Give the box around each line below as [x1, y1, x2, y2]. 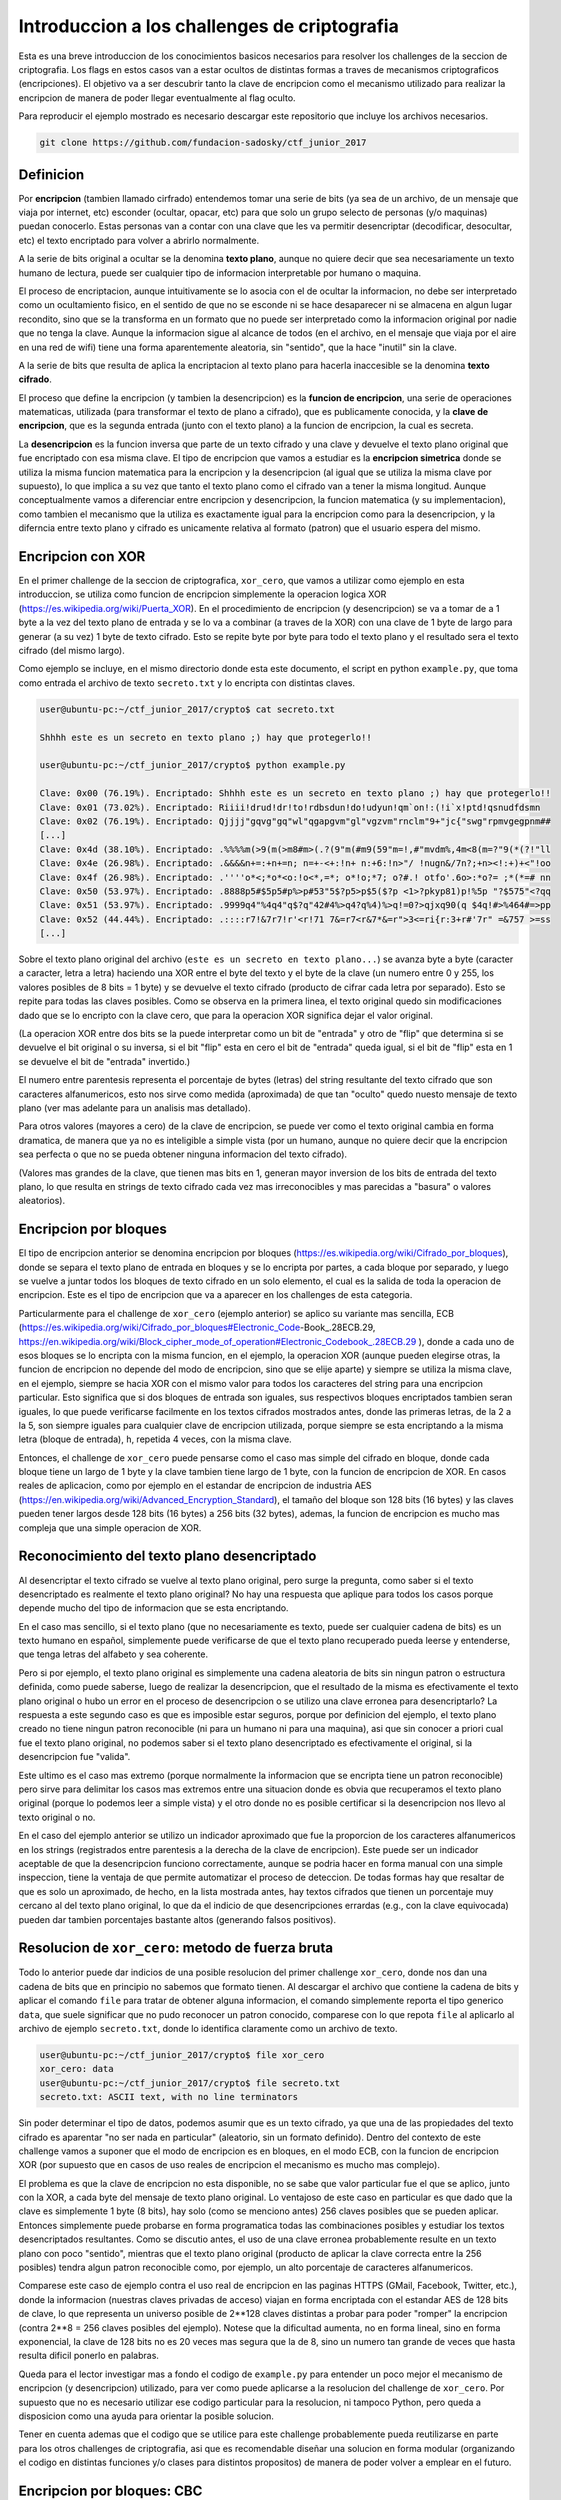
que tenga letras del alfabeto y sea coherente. [18, 1648, 209, 1660]
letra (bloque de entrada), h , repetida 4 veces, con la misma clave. [18, 1433, 292, 1445]
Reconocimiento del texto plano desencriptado [18, 1548, 317, 1565]
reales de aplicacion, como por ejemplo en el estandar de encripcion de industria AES [18, 1480, 372, 1492]
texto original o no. [18, 1811, 96, 1823]
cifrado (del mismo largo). [18, 645, 125, 657]
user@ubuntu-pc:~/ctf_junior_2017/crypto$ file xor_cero [39, 2049, 325, 2060]
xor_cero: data [39, 2063, 114, 2075]
